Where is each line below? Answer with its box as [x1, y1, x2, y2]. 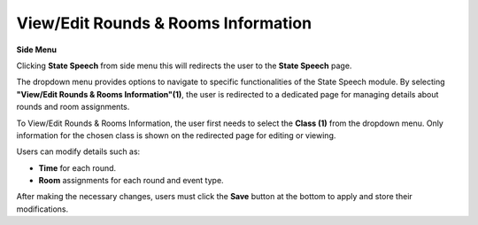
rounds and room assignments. [16, 102, 130, 112]
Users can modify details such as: [16, 146, 141, 157]
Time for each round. [38, 162, 117, 173]
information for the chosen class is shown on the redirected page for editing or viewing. [16, 129, 336, 141]
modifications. [16, 204, 69, 214]
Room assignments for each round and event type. [38, 175, 225, 186]
